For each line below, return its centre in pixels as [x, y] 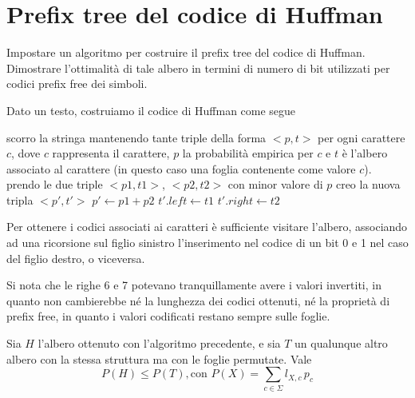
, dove [26, 153]
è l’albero [365, 153]
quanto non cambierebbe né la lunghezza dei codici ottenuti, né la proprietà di [198, 300]
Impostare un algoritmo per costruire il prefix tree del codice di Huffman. [186, 52]
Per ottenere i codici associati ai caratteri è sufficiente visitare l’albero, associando [207, 227]
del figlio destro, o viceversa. [76, 258]
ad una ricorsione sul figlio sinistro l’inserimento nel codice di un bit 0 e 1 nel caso [207, 243]
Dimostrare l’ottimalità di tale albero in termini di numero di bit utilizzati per [198, 68]
